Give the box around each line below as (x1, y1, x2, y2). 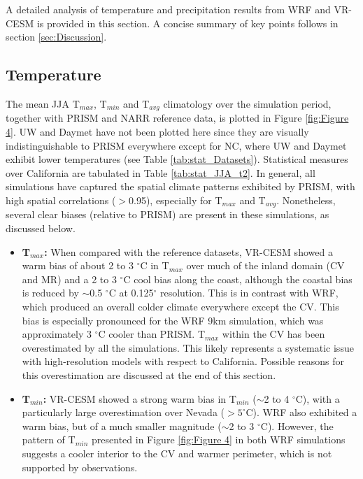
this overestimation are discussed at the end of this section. (22, 367, 276, 382)
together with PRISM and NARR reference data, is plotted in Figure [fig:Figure (6, 110, 349, 125)
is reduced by (22, 285, 79, 300)
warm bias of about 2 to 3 (22, 258, 134, 273)
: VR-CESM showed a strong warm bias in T (43, 391, 236, 406)
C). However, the (260, 418, 334, 433)
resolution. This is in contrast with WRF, (159, 285, 339, 300)
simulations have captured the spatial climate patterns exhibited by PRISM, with (6, 179, 355, 194)
